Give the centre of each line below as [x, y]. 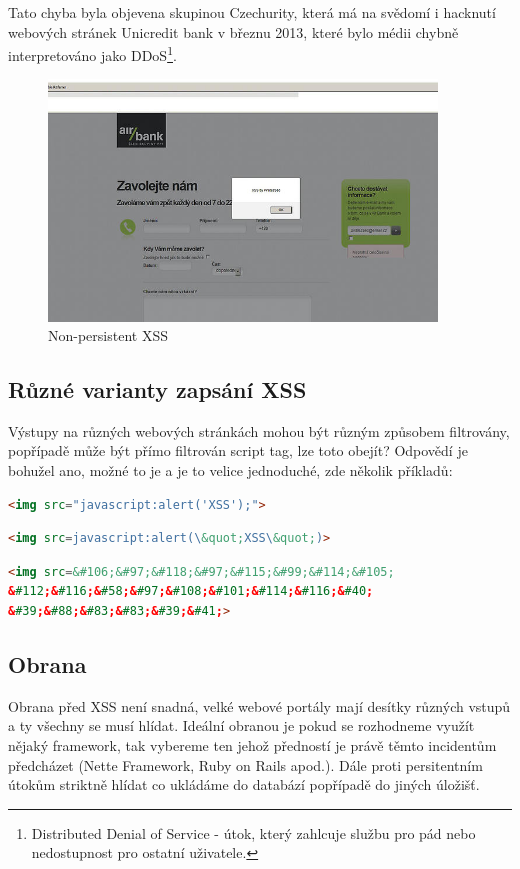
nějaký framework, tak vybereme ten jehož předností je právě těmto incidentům [252, 745]
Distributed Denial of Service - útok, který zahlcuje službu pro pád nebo [253, 832]
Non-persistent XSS [108, 335]
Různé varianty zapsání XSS [157, 389]
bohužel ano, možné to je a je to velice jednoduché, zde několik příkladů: [230, 470]
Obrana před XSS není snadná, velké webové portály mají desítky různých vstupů [259, 705]
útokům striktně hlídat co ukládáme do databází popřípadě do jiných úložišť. [244, 784]
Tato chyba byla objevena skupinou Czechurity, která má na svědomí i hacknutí [252, 12]
